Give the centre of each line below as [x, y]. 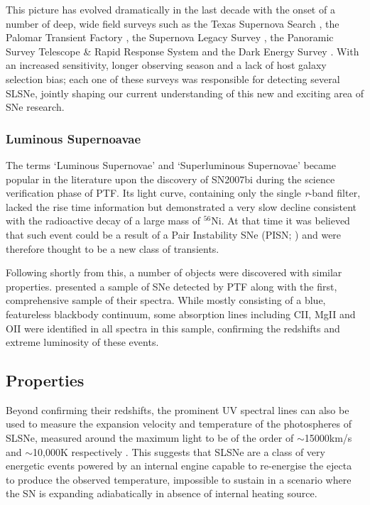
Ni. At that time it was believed [281, 221]
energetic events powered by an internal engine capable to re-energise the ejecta [179, 466]
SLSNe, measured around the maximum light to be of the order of [150, 438]
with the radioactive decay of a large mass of [103, 221]
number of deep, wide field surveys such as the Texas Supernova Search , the [173, 23]
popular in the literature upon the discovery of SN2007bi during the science [170, 179]
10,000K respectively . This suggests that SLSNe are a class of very [179, 451]
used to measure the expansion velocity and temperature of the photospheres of [179, 424]
